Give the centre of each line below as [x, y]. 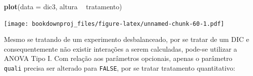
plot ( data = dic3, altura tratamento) [63, 6]
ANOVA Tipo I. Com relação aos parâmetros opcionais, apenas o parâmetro [118, 58]
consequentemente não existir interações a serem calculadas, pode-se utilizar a [121, 48]
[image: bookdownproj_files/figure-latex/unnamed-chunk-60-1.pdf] [114, 24]
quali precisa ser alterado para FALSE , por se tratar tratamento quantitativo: [120, 68]
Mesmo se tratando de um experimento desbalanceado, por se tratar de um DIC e [126, 39]
